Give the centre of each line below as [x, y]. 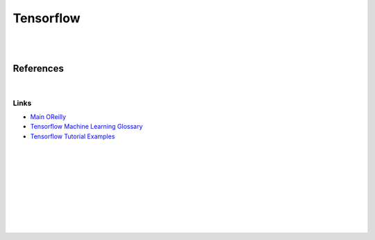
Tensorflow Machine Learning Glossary [86, 127]
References [38, 69]
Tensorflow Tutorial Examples [73, 136]
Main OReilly [48, 117]
